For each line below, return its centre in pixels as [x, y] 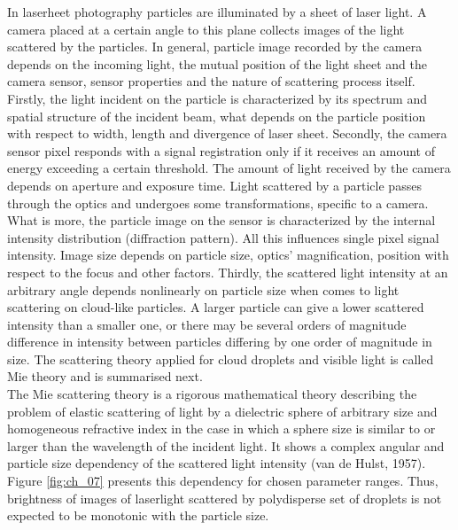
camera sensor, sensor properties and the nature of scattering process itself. [211, 81]
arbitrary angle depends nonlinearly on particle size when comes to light [203, 289]
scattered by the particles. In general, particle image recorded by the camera [215, 47]
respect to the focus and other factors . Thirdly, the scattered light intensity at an [228, 272]
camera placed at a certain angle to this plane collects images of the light [206, 29]
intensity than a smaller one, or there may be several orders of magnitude [207, 324]
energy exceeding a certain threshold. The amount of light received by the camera [229, 168]
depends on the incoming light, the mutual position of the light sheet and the [217, 63]
